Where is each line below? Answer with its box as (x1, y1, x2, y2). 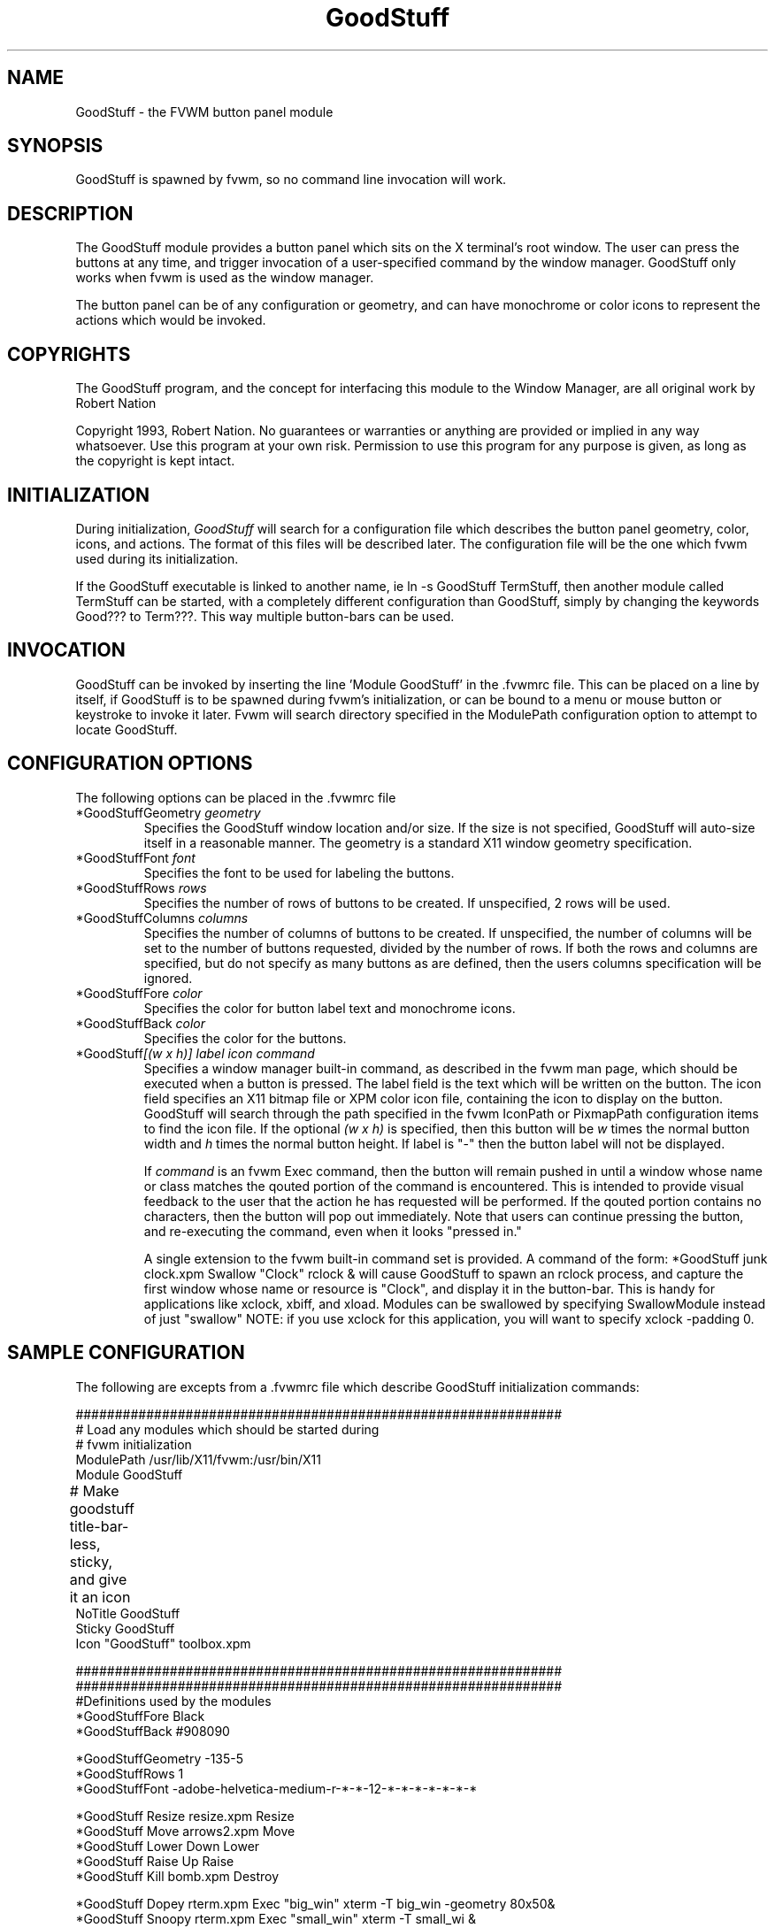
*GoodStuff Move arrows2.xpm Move (75, 1823, 295, 1839)
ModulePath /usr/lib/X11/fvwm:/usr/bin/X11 (75, 1451, 321, 1467)
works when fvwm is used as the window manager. (75, 270, 374, 286)
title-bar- (69, 1517, 129, 1535)
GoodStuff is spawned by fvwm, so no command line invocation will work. (75, 172, 507, 188)
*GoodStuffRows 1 (75, 1765, 184, 1781)
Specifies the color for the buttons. (143, 1030, 347, 1046)
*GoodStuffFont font (75, 849, 196, 865)
